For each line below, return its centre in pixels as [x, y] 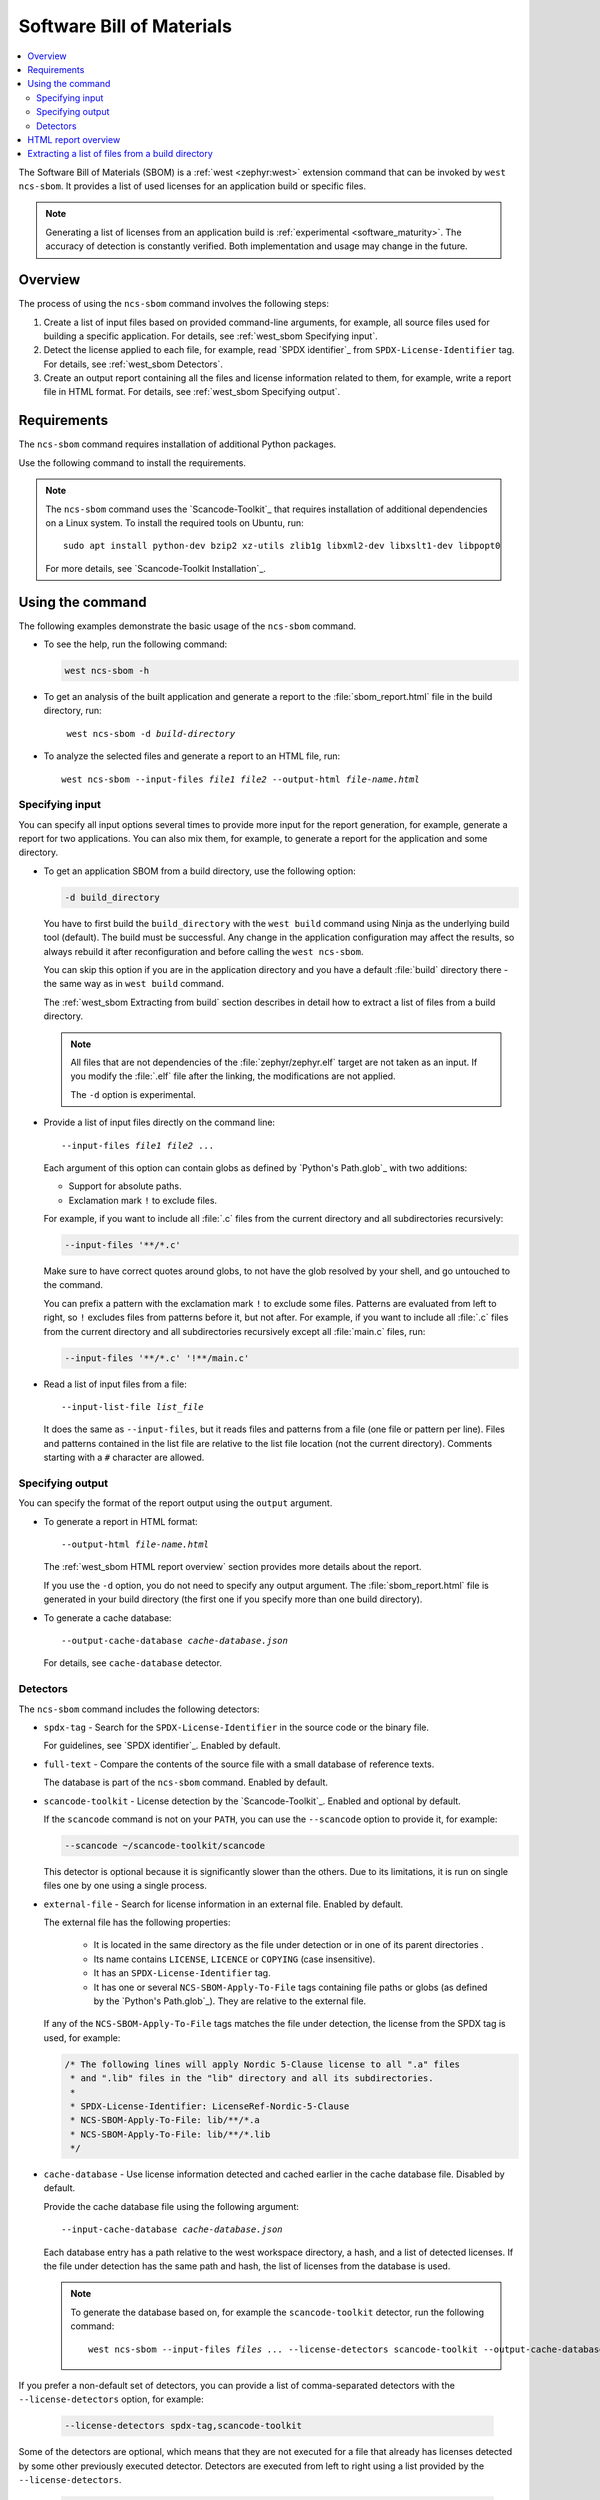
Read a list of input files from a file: [115, 1384]
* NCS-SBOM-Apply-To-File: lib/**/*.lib [170, 2134]
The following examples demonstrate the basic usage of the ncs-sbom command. [187, 626]
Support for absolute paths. [125, 1186]
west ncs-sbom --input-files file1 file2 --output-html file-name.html [240, 779]
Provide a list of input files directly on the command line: [159, 1122]
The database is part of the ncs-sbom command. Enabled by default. [186, 1782]
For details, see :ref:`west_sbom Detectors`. [133, 364]
